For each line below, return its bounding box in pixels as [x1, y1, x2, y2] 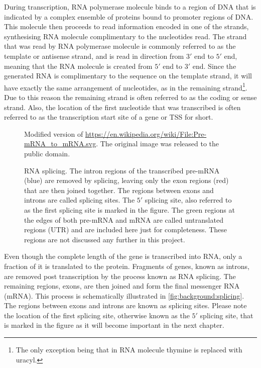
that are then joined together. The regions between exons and [24, 185, 214, 195]
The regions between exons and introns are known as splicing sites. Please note [4, 300, 247, 311]
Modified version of [24, 128, 83, 139]
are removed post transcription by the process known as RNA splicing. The [4, 270, 236, 281]
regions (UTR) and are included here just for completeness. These [24, 224, 227, 235]
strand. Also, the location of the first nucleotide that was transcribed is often [4, 102, 241, 112]
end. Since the [192, 60, 236, 71]
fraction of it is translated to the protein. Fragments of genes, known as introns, [4, 260, 249, 271]
